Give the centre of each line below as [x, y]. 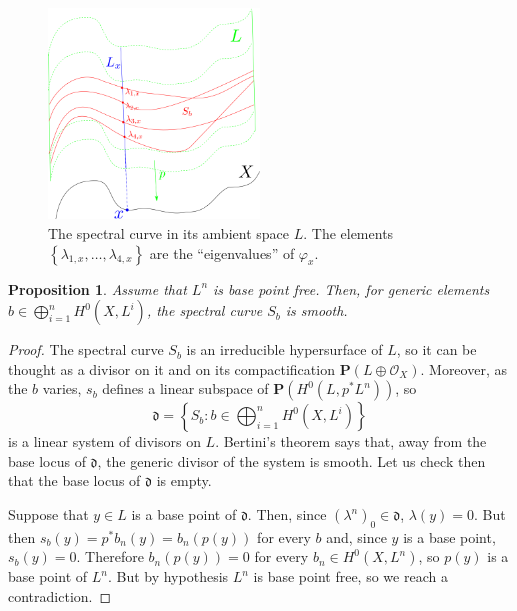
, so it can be [436, 349]
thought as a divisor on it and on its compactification [171, 368]
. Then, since [287, 514]
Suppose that [48, 514]
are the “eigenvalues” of [222, 252]
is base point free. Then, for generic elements [351, 288]
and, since [356, 536]
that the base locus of [74, 480]
